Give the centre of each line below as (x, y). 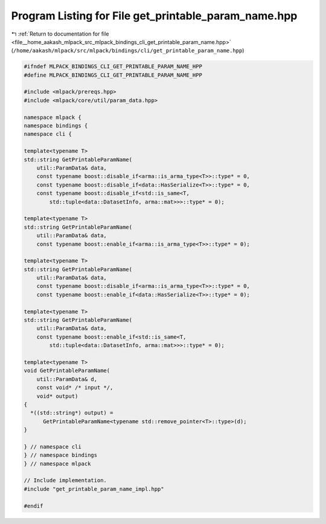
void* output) (57, 396)
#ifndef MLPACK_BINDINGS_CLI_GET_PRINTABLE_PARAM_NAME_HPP (113, 67)
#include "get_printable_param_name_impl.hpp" (94, 489)
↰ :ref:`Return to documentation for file (60, 34)
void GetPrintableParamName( (67, 371)
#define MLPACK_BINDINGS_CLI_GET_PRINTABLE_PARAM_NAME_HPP (113, 75)
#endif (34, 506)
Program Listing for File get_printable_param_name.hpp (154, 16)
